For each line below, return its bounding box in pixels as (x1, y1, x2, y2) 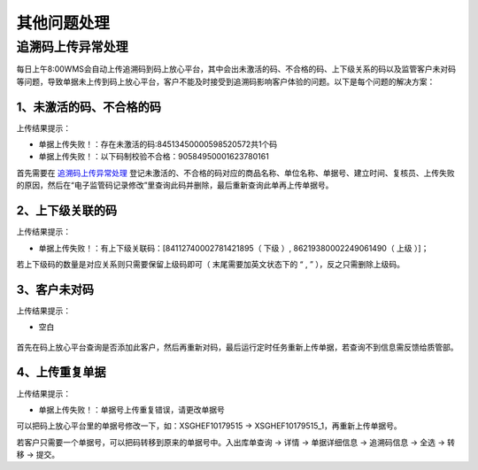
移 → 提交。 (16, 450, 60, 460)
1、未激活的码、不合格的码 (16, 99, 162, 114)
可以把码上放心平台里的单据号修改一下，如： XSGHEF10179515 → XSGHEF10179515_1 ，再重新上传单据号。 (16, 420, 402, 431)
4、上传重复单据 (16, 365, 106, 380)
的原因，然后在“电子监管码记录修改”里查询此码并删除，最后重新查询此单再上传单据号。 (16, 180, 334, 190)
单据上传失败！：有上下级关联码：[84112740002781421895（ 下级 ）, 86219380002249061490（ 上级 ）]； (38, 243, 429, 253)
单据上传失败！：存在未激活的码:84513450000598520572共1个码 (38, 139, 278, 150)
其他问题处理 (16, 13, 111, 33)
